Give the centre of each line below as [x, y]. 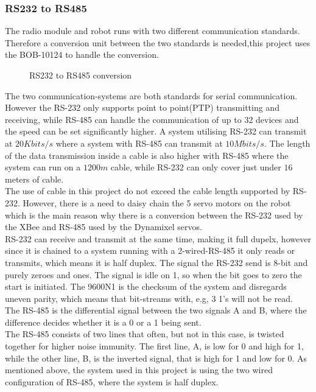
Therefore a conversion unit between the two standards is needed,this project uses [158, 42]
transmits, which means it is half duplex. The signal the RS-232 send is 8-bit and [156, 262]
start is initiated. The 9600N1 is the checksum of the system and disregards [146, 286]
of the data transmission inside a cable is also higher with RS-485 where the [147, 155]
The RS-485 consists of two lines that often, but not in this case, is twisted [145, 334]
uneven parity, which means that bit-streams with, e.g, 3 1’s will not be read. [149, 298]
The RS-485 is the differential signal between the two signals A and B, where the [156, 310]
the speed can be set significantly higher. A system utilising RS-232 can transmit [156, 131]
